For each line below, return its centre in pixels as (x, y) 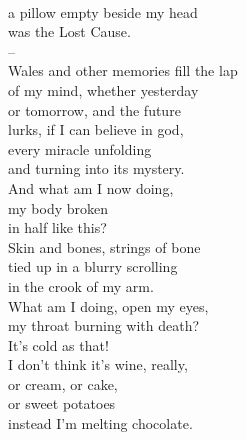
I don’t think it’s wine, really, (98, 364)
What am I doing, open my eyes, (108, 305)
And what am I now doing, (91, 187)
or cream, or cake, (63, 383)
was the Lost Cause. (69, 31)
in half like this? (57, 227)
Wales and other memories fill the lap (123, 70)
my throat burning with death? (104, 325)
